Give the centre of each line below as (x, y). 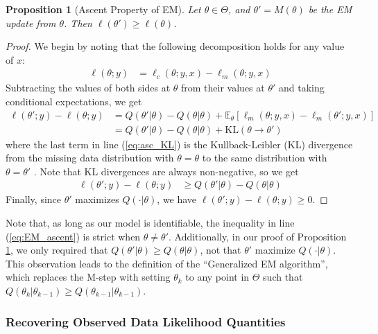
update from (31, 23)
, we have (177, 199)
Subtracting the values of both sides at (88, 88)
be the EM (330, 9)
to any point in (217, 277)
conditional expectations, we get (74, 101)
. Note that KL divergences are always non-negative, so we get (166, 171)
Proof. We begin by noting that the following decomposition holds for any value (175, 46)
